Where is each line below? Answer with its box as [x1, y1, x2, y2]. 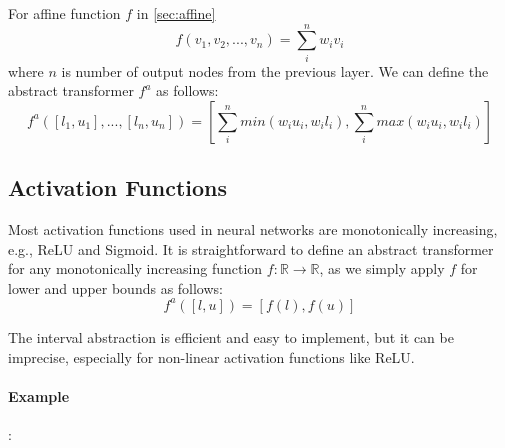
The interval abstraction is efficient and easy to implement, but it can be [8, 326, 454, 347]
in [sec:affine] [136, 3, 216, 23]
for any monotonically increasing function [8, 258, 263, 279]
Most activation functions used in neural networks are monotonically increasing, [8, 219, 498, 240]
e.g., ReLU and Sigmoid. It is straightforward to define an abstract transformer [8, 238, 494, 259]
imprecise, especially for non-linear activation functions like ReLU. [8, 346, 415, 367]
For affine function [8, 3, 121, 23]
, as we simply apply [319, 258, 445, 279]
